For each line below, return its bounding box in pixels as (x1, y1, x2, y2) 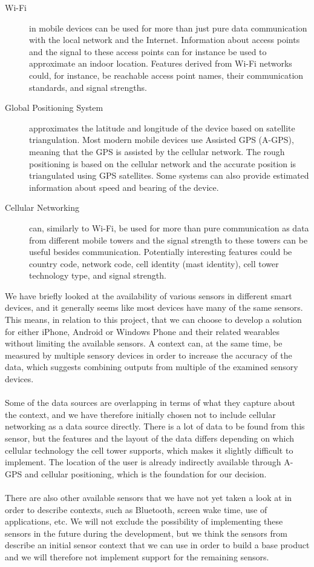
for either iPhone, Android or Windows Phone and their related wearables (5, 325, 280, 337)
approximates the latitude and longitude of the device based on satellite (29, 121, 295, 134)
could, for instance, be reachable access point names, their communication (29, 68, 304, 81)
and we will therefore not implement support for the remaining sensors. (5, 550, 269, 563)
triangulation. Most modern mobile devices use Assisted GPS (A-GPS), (29, 133, 294, 146)
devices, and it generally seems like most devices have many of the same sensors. (5, 301, 303, 314)
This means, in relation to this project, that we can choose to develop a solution (5, 313, 302, 326)
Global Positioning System (5, 101, 103, 114)
